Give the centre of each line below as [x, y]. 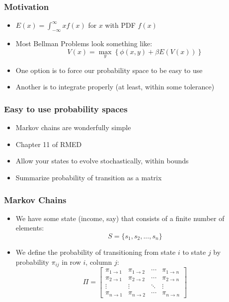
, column [99, 262]
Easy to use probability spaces [66, 109]
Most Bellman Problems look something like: [84, 43]
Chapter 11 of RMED [49, 144]
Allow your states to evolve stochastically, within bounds [102, 161]
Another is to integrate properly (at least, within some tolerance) [115, 87]
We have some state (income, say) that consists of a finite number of [120, 218]
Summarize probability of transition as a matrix [89, 178]
